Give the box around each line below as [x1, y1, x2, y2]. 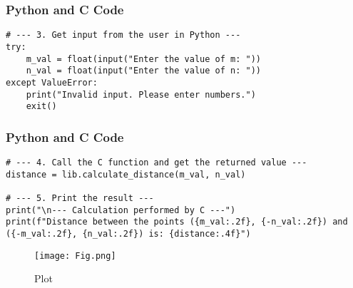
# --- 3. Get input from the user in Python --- [6, 30, 241, 41]
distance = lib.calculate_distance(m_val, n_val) [6, 169, 246, 180]
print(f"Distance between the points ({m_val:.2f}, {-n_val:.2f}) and [6, 217, 348, 227]
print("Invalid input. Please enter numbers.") [26, 89, 256, 100]
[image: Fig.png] [34, 250, 116, 261]
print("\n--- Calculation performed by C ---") [6, 205, 236, 215]
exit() [26, 101, 57, 112]
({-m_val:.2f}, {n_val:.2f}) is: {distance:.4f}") [6, 228, 251, 239]
